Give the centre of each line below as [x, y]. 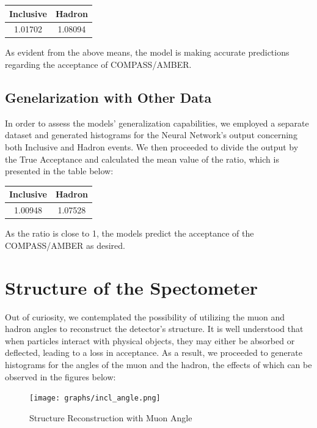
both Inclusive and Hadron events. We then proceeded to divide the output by [152, 147]
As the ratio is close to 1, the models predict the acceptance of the [129, 233]
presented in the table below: [59, 171]
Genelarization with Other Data [108, 98]
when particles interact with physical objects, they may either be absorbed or [150, 340]
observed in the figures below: [60, 376]
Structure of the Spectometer [132, 287]
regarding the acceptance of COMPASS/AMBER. [98, 65]
